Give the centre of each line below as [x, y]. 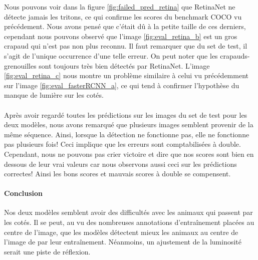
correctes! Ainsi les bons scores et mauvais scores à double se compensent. [117, 174]
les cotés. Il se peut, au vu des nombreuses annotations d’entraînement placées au [129, 222]
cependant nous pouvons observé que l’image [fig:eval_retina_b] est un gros [121, 36]
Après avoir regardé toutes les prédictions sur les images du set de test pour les [126, 114]
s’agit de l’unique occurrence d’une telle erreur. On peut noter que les [111, 55]
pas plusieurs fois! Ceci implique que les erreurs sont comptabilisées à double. [122, 144]
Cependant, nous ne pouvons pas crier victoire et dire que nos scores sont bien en [129, 154]
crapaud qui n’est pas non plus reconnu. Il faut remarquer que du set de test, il [126, 46]
